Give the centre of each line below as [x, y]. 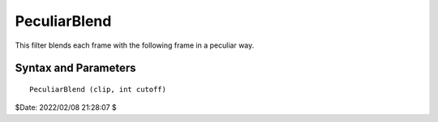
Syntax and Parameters [76, 68]
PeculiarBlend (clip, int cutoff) [98, 89]
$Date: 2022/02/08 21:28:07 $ [66, 107]
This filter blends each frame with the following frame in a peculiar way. [135, 45]
